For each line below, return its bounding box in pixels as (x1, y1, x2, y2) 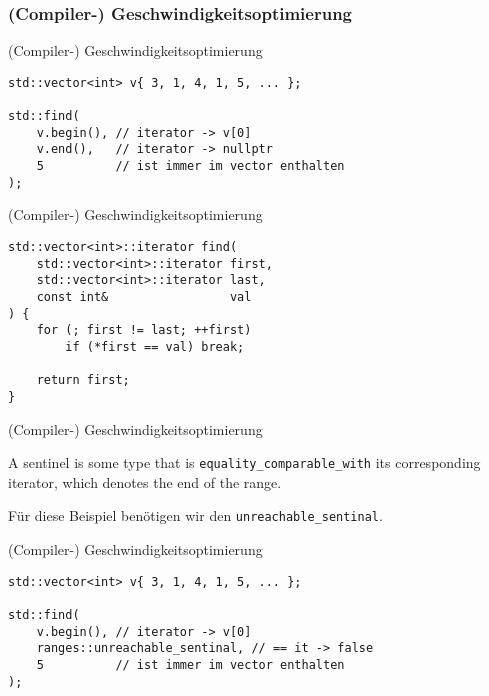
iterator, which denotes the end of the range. (8, 471, 282, 492)
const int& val (36, 289, 252, 304)
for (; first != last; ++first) (36, 323, 252, 338)
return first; (36, 373, 130, 388)
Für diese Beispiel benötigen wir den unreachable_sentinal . (8, 505, 383, 526)
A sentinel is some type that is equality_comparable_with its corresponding (8, 452, 481, 473)
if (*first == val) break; (65, 339, 245, 354)
